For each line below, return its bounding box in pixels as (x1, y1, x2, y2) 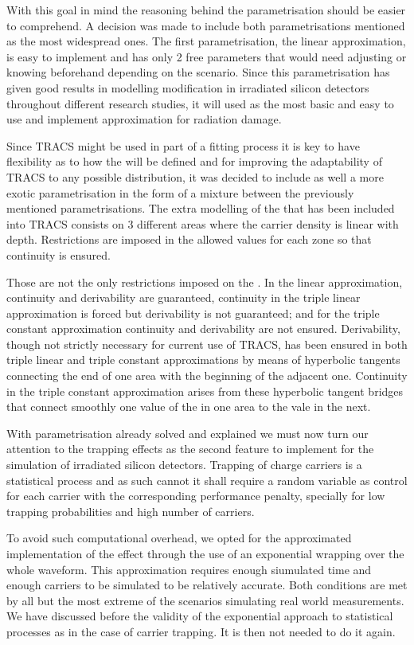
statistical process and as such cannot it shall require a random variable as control (6, 471, 408, 488)
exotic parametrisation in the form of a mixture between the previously (6, 184, 354, 201)
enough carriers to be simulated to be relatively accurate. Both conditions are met (6, 577, 408, 593)
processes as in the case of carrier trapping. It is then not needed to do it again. (6, 623, 396, 639)
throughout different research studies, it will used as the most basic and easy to (6, 95, 394, 111)
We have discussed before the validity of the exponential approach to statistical (6, 608, 393, 624)
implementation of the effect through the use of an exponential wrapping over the (6, 545, 404, 561)
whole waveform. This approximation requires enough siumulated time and (6, 561, 372, 577)
